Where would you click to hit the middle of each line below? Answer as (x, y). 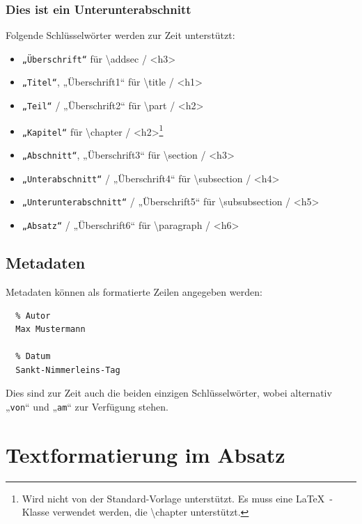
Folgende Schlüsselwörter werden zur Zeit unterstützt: (120, 35)
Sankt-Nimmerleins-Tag (68, 370)
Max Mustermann (50, 330)
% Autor (33, 316)
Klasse (36, 512)
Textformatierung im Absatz (145, 454)
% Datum (33, 357)
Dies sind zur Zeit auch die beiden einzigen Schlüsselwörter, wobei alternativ (169, 393)
